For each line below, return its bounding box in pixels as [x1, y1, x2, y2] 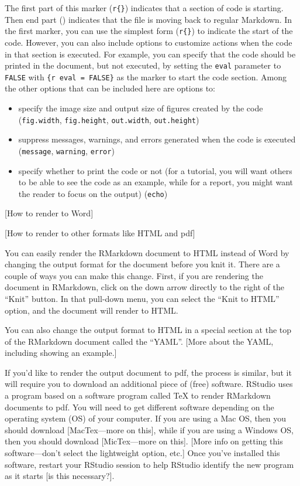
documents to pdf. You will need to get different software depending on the [5, 400, 274, 413]
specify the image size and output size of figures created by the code [18, 102, 263, 114]
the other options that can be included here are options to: [5, 82, 216, 94]
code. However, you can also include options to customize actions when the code [5, 36, 292, 48]
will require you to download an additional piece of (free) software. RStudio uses [5, 378, 293, 390]
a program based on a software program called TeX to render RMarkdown [5, 389, 271, 402]
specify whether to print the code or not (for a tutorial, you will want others [18, 164, 292, 176]
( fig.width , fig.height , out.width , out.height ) [18, 113, 199, 125]
